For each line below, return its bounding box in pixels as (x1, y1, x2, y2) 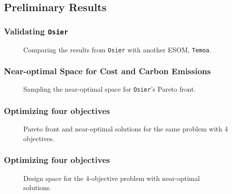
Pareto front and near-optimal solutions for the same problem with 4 (23, 124, 228, 134)
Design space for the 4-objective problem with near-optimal (23, 173, 200, 183)
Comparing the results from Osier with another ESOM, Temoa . (23, 44, 212, 54)
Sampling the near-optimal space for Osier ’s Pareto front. (23, 84, 196, 94)
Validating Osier (4, 25, 68, 37)
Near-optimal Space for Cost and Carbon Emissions (4, 65, 211, 77)
